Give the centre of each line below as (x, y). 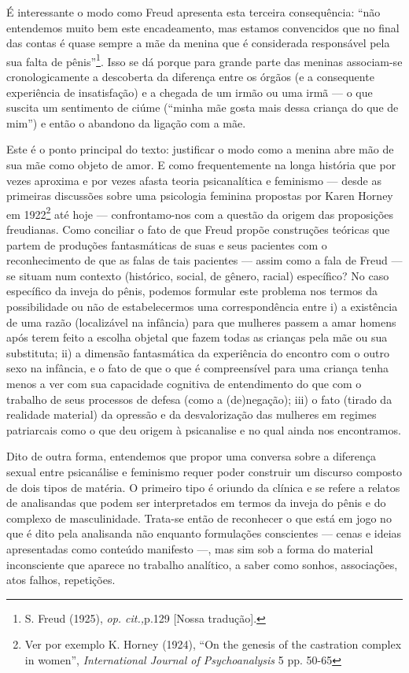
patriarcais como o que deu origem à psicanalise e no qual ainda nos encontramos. (204, 429)
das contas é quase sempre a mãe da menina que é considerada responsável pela (198, 43)
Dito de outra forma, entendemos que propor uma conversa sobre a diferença (192, 456)
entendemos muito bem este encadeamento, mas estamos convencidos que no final (203, 27)
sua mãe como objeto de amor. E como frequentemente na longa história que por (201, 165)
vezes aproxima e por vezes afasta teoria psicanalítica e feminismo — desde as (194, 180)
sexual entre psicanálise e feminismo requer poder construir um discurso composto (204, 471)
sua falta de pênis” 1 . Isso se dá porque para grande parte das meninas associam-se (204, 60)
